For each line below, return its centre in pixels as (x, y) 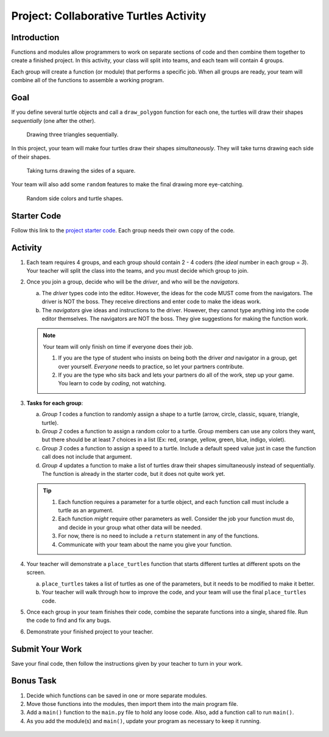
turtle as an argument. (86, 511)
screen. (36, 573)
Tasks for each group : (55, 403)
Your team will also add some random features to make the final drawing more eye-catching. (127, 184)
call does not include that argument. (87, 457)
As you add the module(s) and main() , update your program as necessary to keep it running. (144, 721)
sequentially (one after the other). (53, 121)
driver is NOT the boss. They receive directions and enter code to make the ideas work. (151, 302)
